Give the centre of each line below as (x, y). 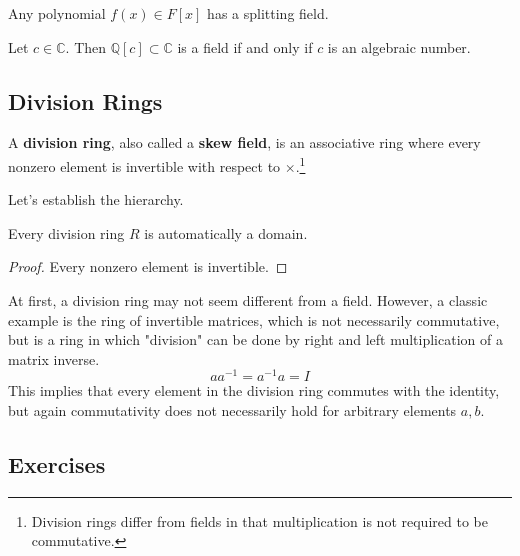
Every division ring (66, 232)
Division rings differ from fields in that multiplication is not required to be (259, 520)
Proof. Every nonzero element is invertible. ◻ (148, 266)
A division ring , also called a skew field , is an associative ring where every (244, 142)
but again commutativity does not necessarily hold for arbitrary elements (232, 410)
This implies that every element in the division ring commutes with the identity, (254, 390)
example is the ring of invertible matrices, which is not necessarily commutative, (254, 319)
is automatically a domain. (226, 232)
